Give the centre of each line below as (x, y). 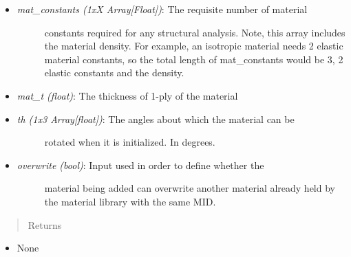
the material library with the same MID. (130, 201)
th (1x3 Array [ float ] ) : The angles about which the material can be (156, 119)
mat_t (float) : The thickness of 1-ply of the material (127, 95)
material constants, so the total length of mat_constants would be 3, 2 (194, 59)
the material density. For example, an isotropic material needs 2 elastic (194, 46)
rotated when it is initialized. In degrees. (130, 142)
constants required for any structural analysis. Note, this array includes (195, 32)
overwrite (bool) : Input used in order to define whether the (140, 165)
